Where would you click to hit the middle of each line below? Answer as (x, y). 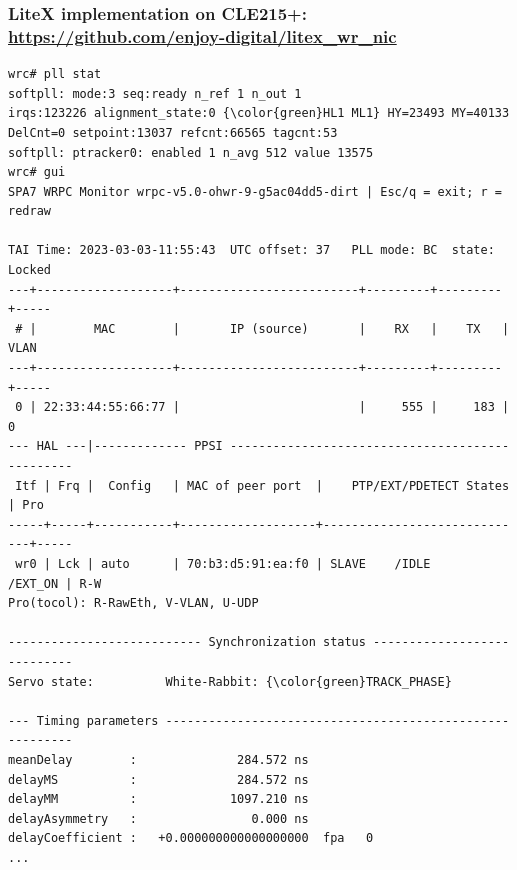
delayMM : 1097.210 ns (158, 799)
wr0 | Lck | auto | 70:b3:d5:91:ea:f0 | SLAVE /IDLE (223, 563)
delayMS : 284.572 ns (158, 779)
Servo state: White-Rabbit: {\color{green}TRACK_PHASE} (230, 681)
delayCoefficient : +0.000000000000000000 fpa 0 (191, 838)
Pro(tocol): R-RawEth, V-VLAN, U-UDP (133, 603)
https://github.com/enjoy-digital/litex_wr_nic (202, 35)
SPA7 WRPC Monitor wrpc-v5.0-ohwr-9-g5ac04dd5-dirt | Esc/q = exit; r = (255, 191)
